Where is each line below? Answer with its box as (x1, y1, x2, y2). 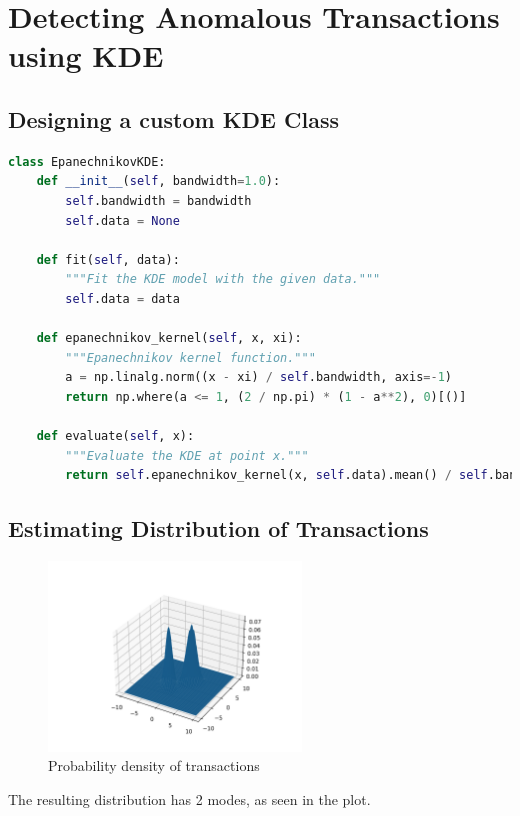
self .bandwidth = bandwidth (65, 193, 252, 208)
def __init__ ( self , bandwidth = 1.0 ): (36, 174, 281, 189)
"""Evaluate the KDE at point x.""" (65, 448, 309, 463)
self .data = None (65, 213, 180, 228)
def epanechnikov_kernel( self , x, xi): (36, 331, 302, 346)
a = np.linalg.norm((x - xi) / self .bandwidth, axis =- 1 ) (65, 370, 452, 385)
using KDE (8, 35, 164, 76)
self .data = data (65, 291, 180, 306)
